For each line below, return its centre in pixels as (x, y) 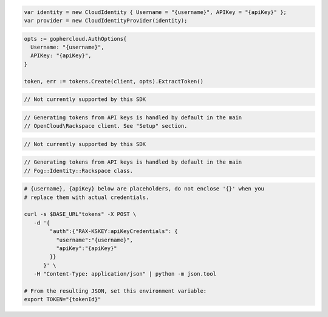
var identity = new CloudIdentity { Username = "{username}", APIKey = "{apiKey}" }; (155, 12)
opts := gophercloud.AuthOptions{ (75, 39)
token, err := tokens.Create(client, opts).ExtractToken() (114, 81)
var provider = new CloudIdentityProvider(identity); (106, 20)
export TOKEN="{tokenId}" (63, 299)
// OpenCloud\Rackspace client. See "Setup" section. (106, 126)
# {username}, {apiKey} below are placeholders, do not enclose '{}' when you (144, 189)
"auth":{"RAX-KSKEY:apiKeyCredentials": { (114, 232)
